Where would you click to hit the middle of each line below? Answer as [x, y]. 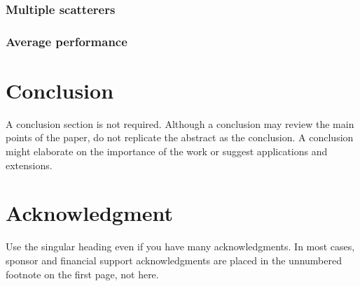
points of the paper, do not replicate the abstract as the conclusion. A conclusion [180, 137]
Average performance [67, 41]
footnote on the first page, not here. [82, 274]
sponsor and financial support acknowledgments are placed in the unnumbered [174, 260]
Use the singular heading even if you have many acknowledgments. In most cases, [180, 246]
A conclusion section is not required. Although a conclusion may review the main [180, 123]
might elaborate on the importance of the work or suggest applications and [167, 151]
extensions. [29, 165]
